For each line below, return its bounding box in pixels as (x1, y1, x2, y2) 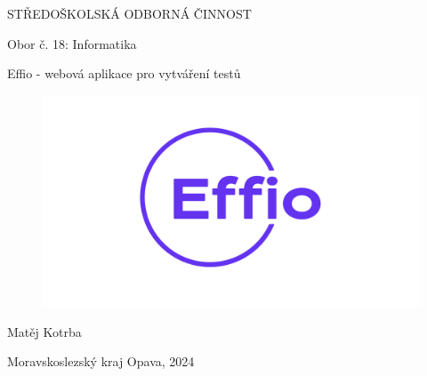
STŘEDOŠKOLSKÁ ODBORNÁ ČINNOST (7, 4, 252, 22)
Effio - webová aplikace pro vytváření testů (7, 64, 241, 83)
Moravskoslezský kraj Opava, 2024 (7, 352, 195, 371)
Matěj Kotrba (7, 322, 82, 340)
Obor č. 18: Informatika (7, 34, 137, 52)
